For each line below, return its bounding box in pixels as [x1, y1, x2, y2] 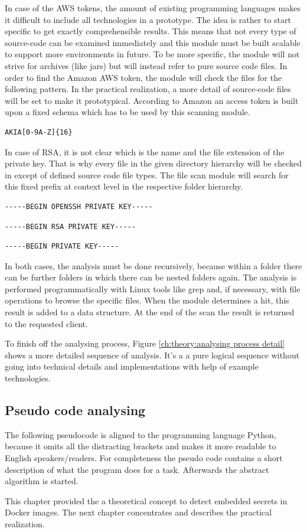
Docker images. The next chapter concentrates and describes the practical [5, 506, 272, 518]
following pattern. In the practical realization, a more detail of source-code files [5, 83, 291, 95]
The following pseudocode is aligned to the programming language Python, [5, 428, 276, 440]
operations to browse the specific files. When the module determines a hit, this [5, 294, 289, 306]
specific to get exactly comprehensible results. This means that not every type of [5, 25, 296, 37]
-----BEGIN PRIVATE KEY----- [5, 242, 119, 251]
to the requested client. [5, 317, 88, 329]
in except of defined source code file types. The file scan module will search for [5, 168, 289, 181]
